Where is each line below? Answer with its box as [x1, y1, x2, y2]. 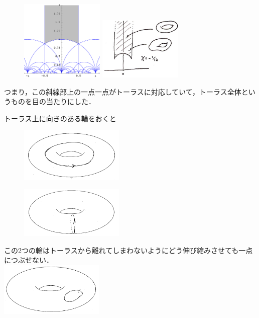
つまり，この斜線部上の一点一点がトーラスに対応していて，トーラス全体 [4, 86, 241, 97]
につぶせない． [4, 255, 53, 265]
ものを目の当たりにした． [11, 96, 95, 107]
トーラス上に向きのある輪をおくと [4, 113, 116, 123]
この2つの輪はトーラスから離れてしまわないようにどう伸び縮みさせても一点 [4, 245, 253, 255]
